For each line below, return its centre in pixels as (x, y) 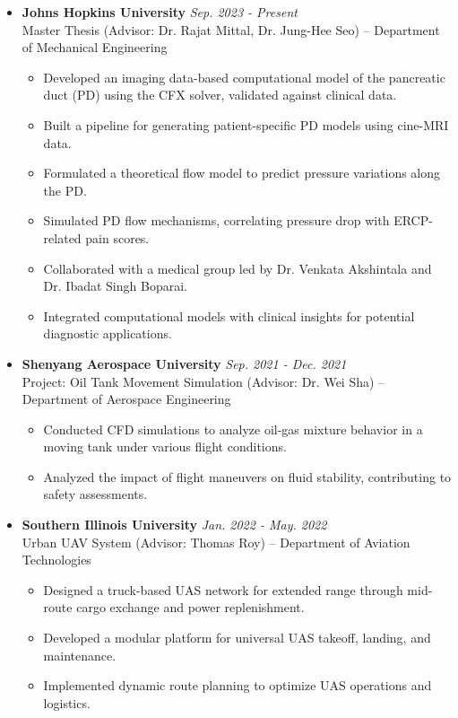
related (62, 237)
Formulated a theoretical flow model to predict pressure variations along (242, 173)
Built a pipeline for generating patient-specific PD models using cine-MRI (246, 124)
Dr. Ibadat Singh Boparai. (115, 286)
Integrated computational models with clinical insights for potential (229, 315)
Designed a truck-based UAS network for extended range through (223, 589)
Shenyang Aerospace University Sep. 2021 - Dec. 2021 (184, 363)
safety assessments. (95, 494)
